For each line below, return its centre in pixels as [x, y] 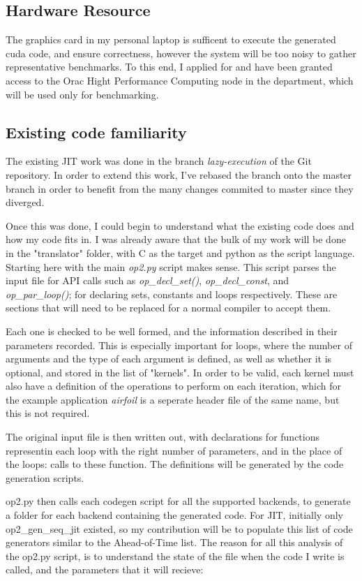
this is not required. [48, 413]
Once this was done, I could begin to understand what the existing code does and [180, 225]
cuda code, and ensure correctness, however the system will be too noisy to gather [181, 53]
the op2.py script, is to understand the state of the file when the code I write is [175, 556]
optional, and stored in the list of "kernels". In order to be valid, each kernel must [180, 372]
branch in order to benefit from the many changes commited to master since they [180, 188]
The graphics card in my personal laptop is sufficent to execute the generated [171, 39]
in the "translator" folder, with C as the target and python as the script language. [180, 252]
